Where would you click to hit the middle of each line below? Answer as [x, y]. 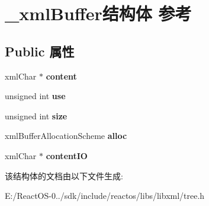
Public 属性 [40, 51]
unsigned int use [35, 96]
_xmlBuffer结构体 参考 [98, 13]
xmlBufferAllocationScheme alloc [66, 136]
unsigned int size [36, 115]
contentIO [67, 155]
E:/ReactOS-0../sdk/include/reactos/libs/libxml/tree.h [105, 196]
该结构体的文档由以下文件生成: [64, 175]
